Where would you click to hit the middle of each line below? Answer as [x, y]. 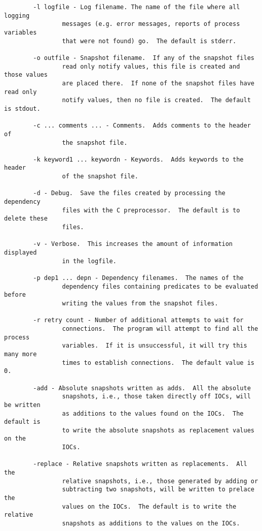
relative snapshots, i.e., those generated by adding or [160, 481]
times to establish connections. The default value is [158, 363]
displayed [21, 253]
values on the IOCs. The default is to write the [149, 506]
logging [17, 15]
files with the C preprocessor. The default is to [151, 210]
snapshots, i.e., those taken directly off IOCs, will [156, 397]
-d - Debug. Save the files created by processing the [129, 193]
